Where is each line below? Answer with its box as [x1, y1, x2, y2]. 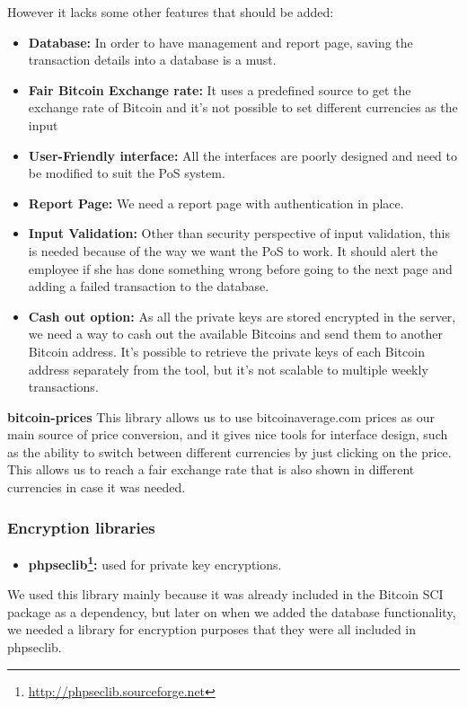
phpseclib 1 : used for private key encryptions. [28, 552, 282, 573]
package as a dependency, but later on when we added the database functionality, [7, 602, 456, 621]
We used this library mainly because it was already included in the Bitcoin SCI [7, 585, 444, 604]
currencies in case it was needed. [7, 478, 186, 497]
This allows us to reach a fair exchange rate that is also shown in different [7, 460, 415, 479]
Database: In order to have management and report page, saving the [28, 32, 413, 51]
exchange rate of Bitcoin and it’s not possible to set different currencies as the [28, 98, 458, 117]
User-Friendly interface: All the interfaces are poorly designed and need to [28, 146, 457, 164]
